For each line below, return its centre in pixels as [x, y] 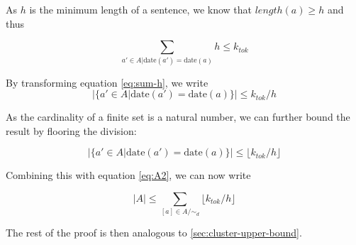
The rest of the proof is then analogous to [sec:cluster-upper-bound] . [154, 233]
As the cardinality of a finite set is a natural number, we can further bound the [178, 117]
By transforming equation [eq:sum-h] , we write [107, 82]
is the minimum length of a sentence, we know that [140, 9]
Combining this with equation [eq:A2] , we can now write [128, 175]
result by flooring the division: [71, 130]
